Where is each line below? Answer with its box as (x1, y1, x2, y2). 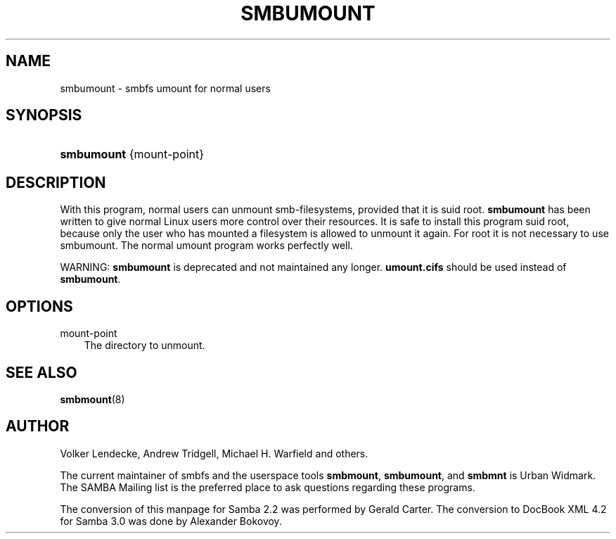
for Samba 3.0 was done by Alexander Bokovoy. (60, 514, 282, 527)
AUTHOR (6, 417, 70, 436)
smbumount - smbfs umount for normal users (60, 82, 271, 94)
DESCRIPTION (6, 173, 106, 191)
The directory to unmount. (84, 339, 205, 352)
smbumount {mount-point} (60, 147, 205, 162)
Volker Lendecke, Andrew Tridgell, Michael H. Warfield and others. (60, 447, 368, 459)
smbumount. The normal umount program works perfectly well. (60, 239, 353, 252)
